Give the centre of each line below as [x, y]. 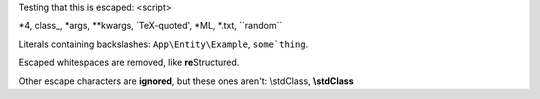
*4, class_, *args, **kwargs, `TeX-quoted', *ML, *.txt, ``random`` [150, 26]
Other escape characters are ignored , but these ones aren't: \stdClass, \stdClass [186, 81]
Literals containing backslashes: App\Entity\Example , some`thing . [163, 44]
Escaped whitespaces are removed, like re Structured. [129, 62]
